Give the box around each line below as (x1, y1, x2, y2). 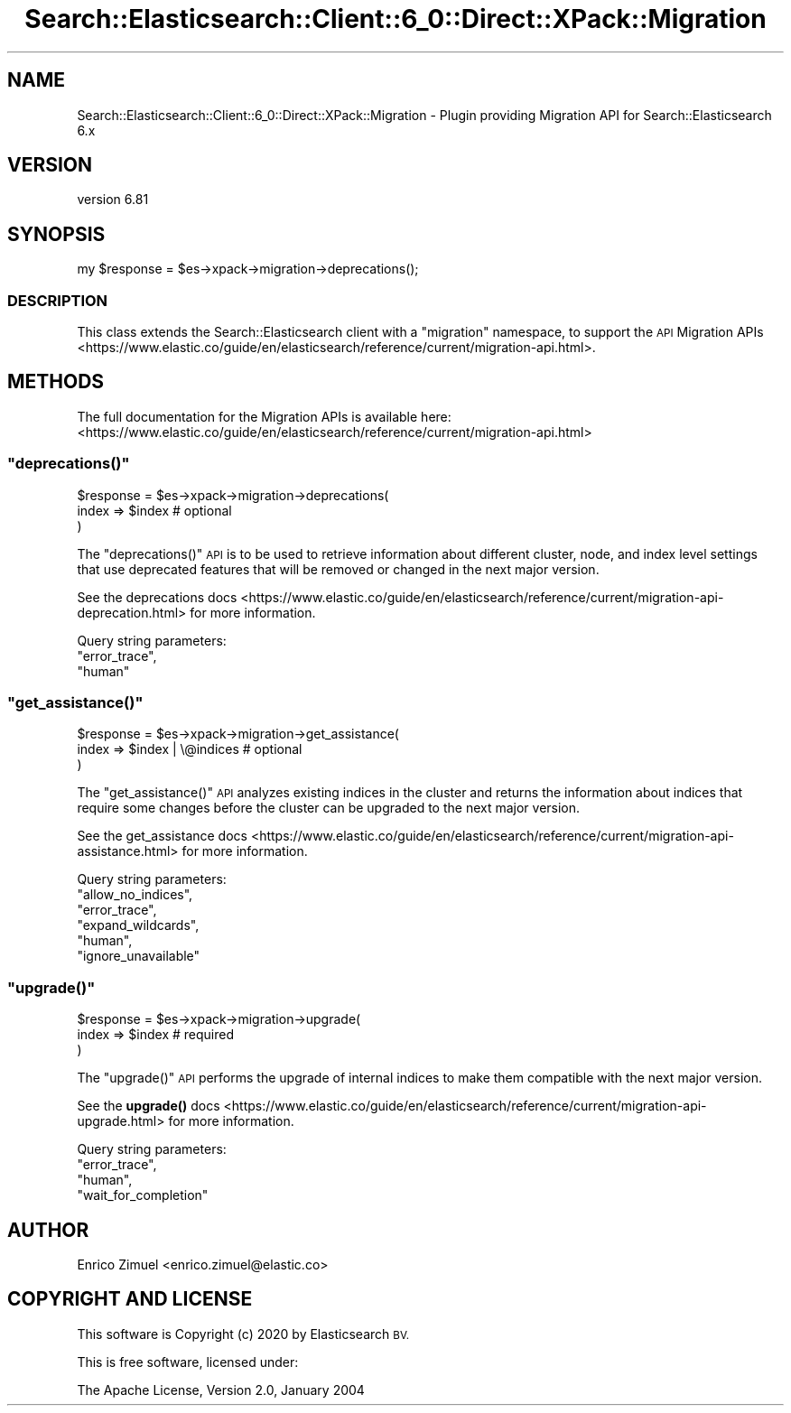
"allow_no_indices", (77, 887, 193, 903)
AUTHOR (7, 1218, 89, 1241)
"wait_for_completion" (77, 1187, 209, 1204)
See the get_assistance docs (77, 828, 247, 844)
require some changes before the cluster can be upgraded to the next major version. (77, 800, 581, 816)
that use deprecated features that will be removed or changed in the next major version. (77, 561, 600, 577)
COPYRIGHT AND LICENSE (7, 1288, 253, 1311)
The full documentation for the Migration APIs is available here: (77, 408, 451, 424)
